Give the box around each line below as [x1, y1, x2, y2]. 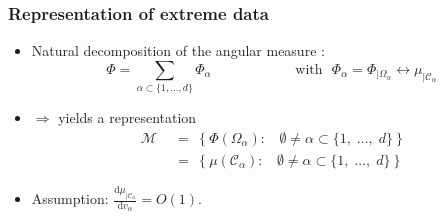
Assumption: [31, 188, 109, 209]
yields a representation [58, 107, 197, 128]
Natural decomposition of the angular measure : [31, 40, 325, 61]
